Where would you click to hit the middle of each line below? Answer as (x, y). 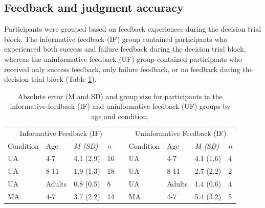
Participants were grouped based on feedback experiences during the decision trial (133, 29)
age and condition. (120, 116)
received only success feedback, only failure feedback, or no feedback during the (128, 69)
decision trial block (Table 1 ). (50, 79)
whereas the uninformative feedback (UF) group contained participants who (123, 59)
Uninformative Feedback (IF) (181, 133)
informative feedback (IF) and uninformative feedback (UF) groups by (120, 106)
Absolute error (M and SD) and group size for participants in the (120, 96)
